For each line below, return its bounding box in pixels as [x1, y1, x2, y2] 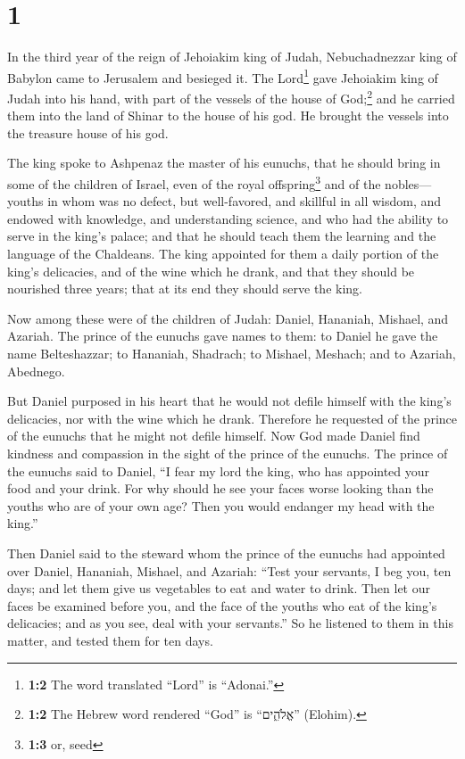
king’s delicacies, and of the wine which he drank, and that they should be [7, 261, 415, 280]
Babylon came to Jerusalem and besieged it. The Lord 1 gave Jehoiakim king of [7, 65, 438, 87]
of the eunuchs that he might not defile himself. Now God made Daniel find [7, 426, 420, 445]
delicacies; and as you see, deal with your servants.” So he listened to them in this [7, 614, 453, 632]
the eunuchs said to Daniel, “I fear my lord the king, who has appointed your [7, 461, 430, 480]
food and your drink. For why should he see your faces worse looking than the [7, 479, 434, 498]
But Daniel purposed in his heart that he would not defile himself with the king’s [7, 392, 452, 410]
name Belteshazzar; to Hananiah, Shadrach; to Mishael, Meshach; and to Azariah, [7, 344, 456, 362]
